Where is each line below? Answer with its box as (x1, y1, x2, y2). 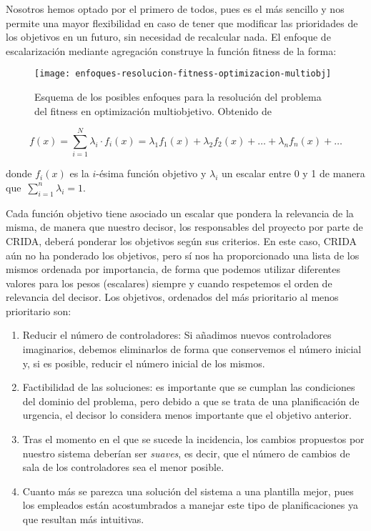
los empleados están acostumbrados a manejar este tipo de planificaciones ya (22, 497, 358, 512)
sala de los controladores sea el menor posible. (22, 460, 224, 475)
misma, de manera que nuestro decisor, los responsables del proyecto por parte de (6, 219, 363, 234)
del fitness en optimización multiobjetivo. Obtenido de (34, 103, 272, 118)
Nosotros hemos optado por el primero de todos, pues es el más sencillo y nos (6, 1, 345, 16)
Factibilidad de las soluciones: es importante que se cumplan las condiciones (22, 379, 355, 394)
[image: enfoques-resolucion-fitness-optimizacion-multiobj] (34, 69, 332, 79)
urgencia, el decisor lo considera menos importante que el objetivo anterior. (22, 407, 352, 422)
